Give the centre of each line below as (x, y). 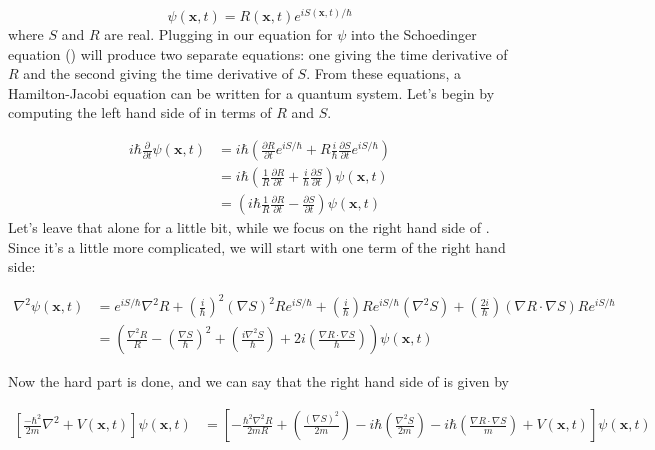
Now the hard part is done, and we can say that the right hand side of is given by (258, 381)
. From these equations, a (383, 73)
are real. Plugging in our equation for (218, 34)
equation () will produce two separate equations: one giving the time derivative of (258, 53)
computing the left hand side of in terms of (140, 112)
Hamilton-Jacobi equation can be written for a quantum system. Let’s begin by (251, 92)
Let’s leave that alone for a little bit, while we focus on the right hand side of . (249, 227)
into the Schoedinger (414, 34)
